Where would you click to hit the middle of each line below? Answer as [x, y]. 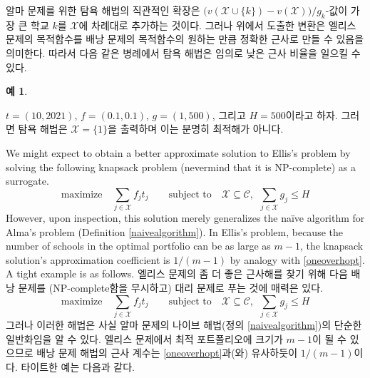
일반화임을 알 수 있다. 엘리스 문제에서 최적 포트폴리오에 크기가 [144, 338]
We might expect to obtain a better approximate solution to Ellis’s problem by [178, 152]
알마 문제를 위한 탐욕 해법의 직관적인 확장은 [103, 10]
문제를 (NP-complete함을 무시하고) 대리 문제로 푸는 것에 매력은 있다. [170, 288]
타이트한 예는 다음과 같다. [78, 366]
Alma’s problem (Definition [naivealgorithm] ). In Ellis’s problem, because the [174, 231]
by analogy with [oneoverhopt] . [297, 259]
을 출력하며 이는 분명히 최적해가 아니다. [196, 129]
